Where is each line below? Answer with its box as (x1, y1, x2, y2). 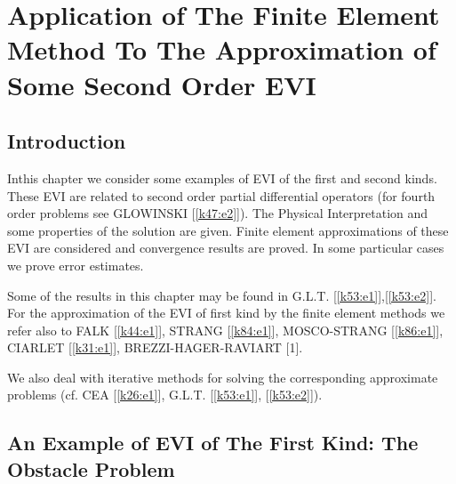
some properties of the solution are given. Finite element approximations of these (7, 221, 449, 239)
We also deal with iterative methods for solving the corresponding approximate (7, 367, 438, 386)
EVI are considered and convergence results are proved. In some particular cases (7, 238, 444, 257)
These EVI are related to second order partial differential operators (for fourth (7, 186, 436, 205)
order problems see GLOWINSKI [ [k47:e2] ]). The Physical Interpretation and (7, 204, 428, 222)
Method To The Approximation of (7, 31, 436, 68)
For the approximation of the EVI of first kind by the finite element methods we (7, 303, 445, 322)
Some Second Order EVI (7, 66, 316, 102)
